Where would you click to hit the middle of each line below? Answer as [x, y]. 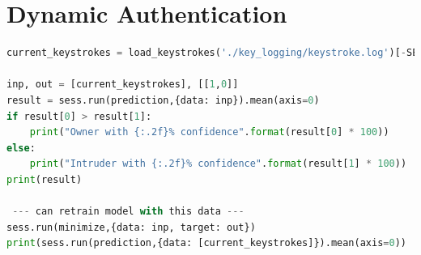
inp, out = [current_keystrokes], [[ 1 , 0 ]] [123, 85]
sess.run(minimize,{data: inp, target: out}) [131, 227]
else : [21, 148]
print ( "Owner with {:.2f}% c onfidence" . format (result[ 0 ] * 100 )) [209, 132]
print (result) [45, 179]
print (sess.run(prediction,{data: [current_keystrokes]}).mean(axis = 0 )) [206, 243]
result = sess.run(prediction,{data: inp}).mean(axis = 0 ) [163, 100]
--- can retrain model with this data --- [128, 212]
